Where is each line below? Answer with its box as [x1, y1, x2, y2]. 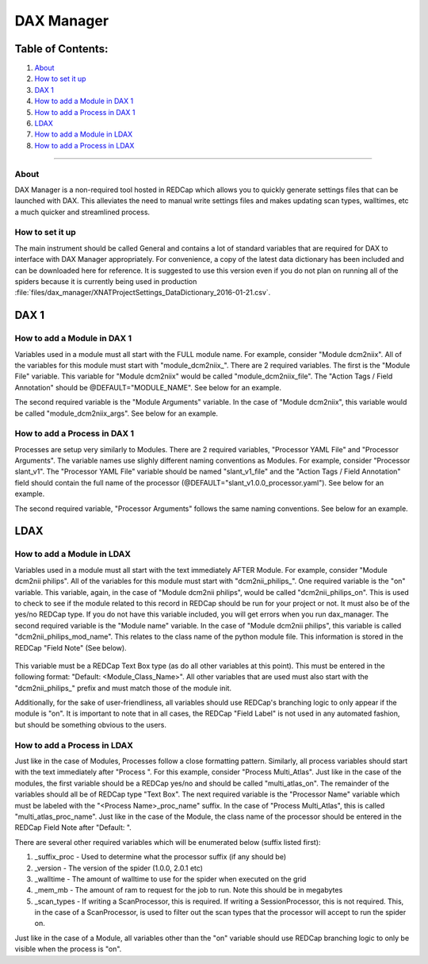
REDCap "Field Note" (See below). [14, 643, 127, 652]
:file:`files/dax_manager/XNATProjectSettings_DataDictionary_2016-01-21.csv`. [14, 288, 271, 298]
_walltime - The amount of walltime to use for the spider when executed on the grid [34, 874, 307, 884]
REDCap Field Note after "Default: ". [14, 823, 132, 832]
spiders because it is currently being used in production [14, 277, 197, 286]
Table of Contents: [14, 42, 109, 56]
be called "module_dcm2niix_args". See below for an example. [14, 409, 218, 418]
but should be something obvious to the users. [14, 720, 166, 729]
